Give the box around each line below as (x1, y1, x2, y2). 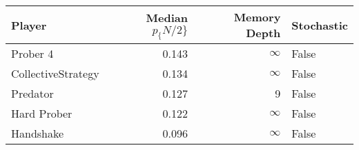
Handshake (11, 125, 64, 141)
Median (146, 9, 188, 25)
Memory (233, 9, 281, 25)
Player (11, 17, 47, 33)
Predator (11, 85, 54, 101)
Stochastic (291, 17, 348, 33)
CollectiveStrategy (11, 65, 99, 81)
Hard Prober (11, 105, 72, 121)
